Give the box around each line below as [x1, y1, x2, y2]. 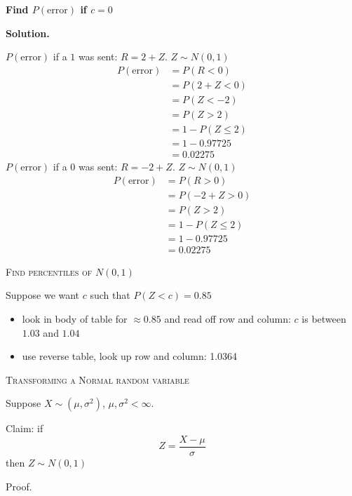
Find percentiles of [6, 264, 93, 279]
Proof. [6, 478, 32, 493]
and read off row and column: [164, 311, 291, 326]
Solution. [6, 25, 50, 40]
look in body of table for [22, 311, 128, 326]
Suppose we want [6, 288, 80, 302]
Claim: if [6, 421, 43, 436]
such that [90, 288, 130, 302]
